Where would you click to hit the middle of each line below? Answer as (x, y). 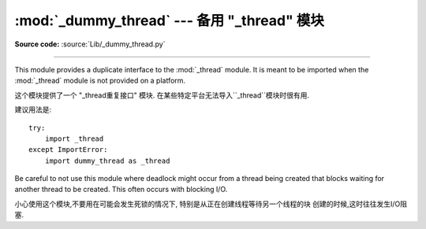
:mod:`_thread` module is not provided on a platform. (100, 81)
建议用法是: (33, 109)
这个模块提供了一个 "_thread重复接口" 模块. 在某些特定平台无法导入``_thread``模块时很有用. (162, 95)
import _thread (74, 139)
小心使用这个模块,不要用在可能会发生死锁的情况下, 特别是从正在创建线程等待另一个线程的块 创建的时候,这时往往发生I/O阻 (211, 204)
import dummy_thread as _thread (107, 161)
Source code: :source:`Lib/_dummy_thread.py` (90, 44)
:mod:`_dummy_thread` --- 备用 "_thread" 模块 (170, 20)
